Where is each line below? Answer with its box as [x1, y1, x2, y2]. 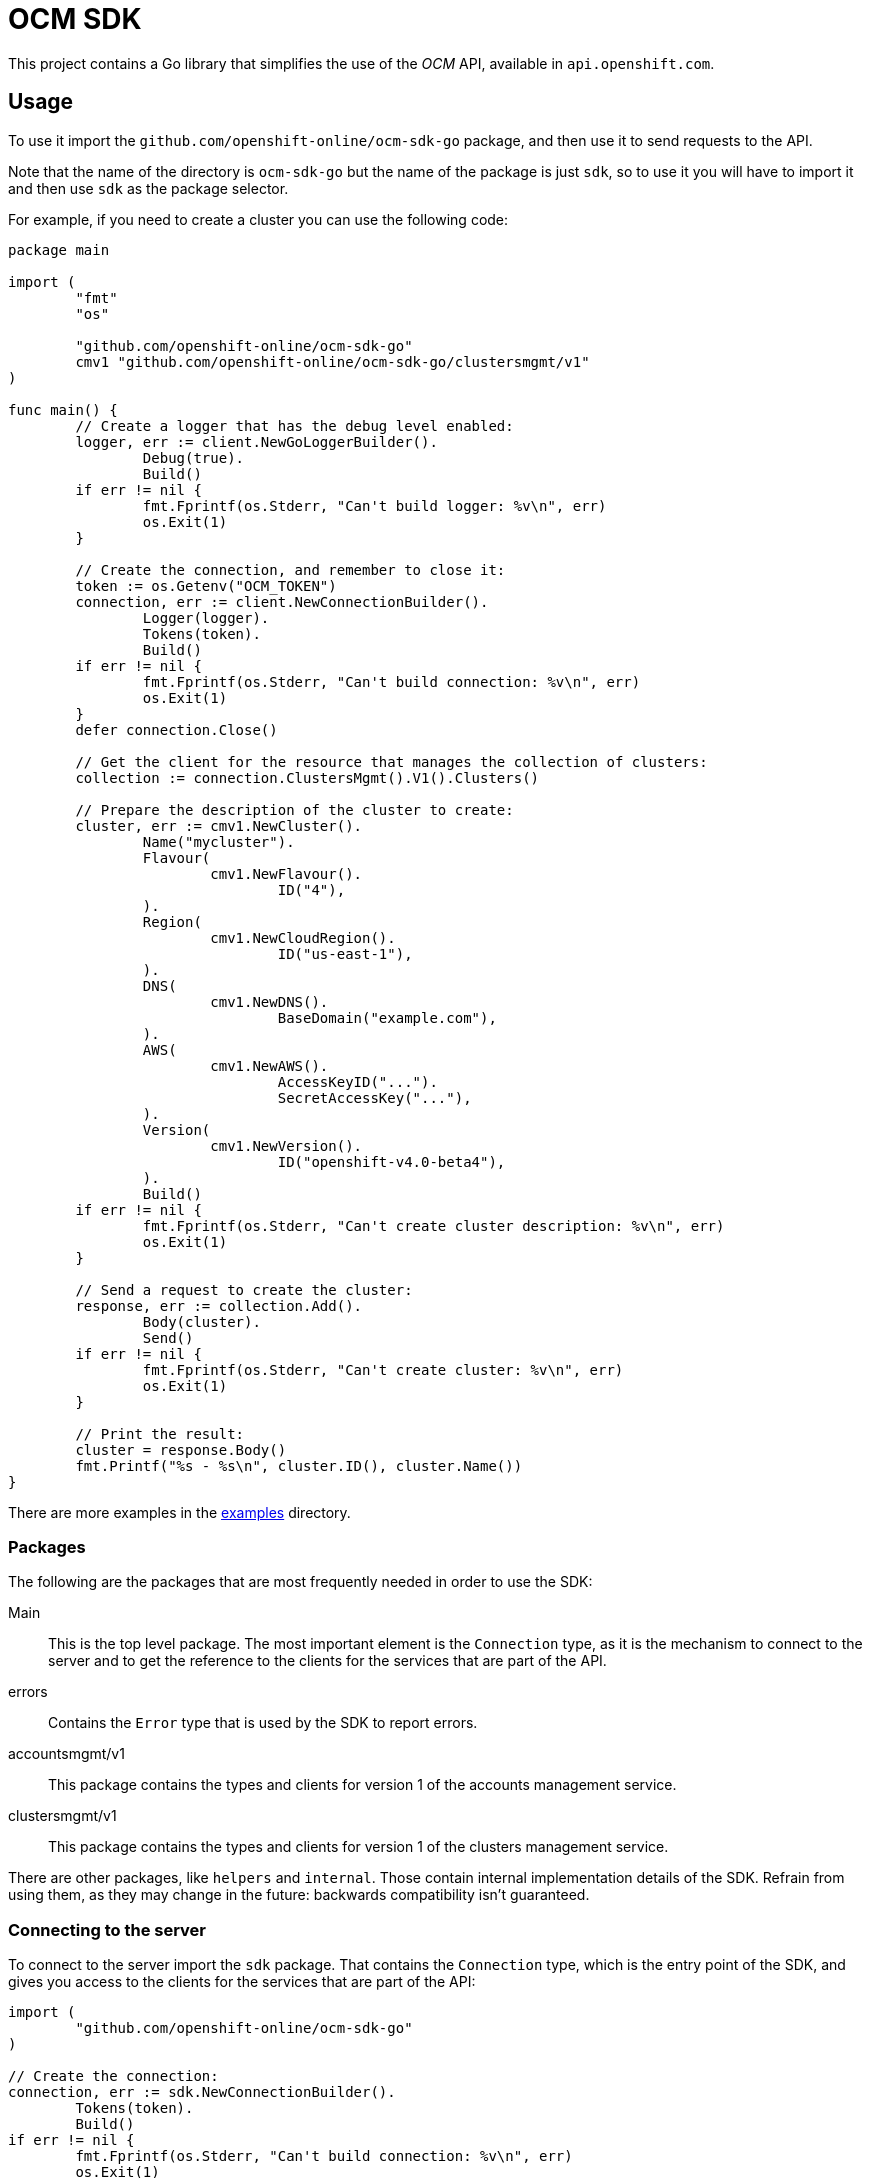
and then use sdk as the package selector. [8, 179, 289, 197]
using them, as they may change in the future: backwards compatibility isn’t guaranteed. [8, 1886, 590, 1904]
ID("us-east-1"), [277, 945, 413, 962]
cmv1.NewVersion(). [210, 1137, 363, 1154]
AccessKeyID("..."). [277, 1073, 438, 1090]
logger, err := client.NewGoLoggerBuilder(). [75, 433, 438, 450]
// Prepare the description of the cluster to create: [75, 801, 514, 818]
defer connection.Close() [75, 721, 278, 738]
